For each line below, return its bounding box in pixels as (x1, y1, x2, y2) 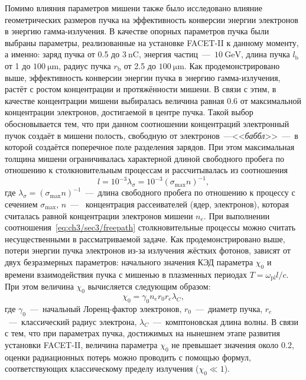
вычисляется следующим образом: (87, 280, 211, 293)
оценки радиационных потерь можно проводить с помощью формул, (5, 350, 251, 363)
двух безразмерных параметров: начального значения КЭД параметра (5, 255, 253, 268)
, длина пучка (240, 48, 290, 60)
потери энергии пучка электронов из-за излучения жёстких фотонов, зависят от (5, 244, 291, 256)
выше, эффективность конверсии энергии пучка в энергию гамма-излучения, (5, 71, 281, 83)
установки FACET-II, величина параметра (5, 338, 158, 350)
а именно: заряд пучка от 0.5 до (5, 48, 120, 60)
